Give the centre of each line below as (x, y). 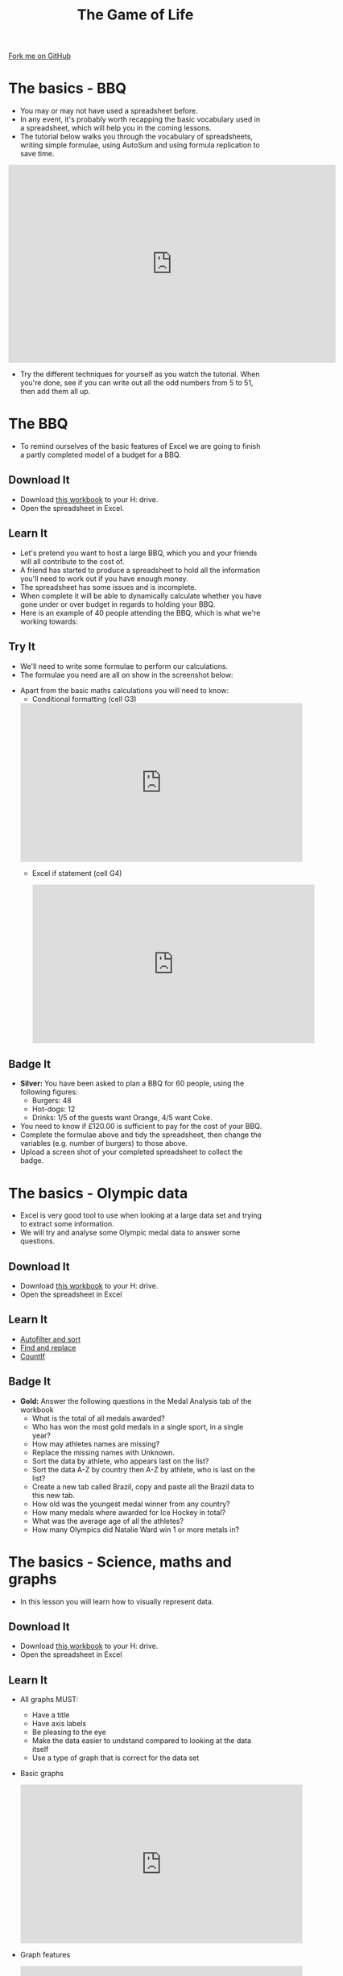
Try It (22, 647)
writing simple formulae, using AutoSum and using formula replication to (140, 145)
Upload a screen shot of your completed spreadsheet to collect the (131, 1152)
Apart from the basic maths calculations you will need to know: (124, 690)
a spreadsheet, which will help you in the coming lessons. (116, 128)
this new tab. (53, 1495)
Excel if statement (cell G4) (77, 873)
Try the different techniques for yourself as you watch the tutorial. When (140, 374)
